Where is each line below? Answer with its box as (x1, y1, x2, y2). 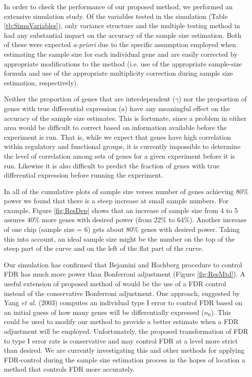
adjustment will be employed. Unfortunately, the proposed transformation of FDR (4, 326, 249, 336)
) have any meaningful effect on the (125, 103, 230, 113)
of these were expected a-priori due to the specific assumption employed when (4, 39, 236, 49)
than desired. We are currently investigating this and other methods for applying (4, 345, 245, 355)
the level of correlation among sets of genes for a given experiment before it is (4, 150, 235, 161)
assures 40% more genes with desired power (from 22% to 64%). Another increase (4, 214, 247, 225)
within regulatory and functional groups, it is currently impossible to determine (4, 141, 241, 151)
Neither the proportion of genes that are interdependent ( (4, 94, 175, 104)
